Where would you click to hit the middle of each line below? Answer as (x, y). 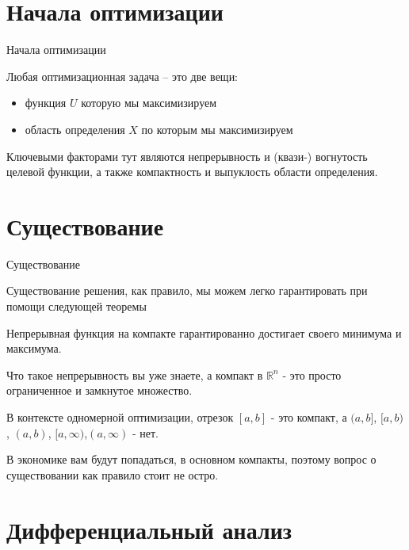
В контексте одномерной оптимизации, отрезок (120, 416)
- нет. (145, 432)
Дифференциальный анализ (149, 529)
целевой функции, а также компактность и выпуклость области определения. (192, 172)
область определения (75, 129)
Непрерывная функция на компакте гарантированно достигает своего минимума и (204, 332)
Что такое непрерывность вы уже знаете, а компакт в (135, 374)
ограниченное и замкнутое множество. (99, 390)
